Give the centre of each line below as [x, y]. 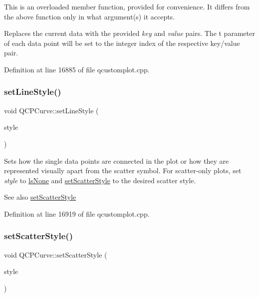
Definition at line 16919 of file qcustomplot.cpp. [77, 213]
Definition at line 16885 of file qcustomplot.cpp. [77, 69]
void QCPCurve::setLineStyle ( [51, 110]
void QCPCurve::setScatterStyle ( [56, 254]
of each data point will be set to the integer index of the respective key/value [122, 43]
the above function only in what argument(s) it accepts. [90, 16]
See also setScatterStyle [40, 197]
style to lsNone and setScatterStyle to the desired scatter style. [100, 180]
